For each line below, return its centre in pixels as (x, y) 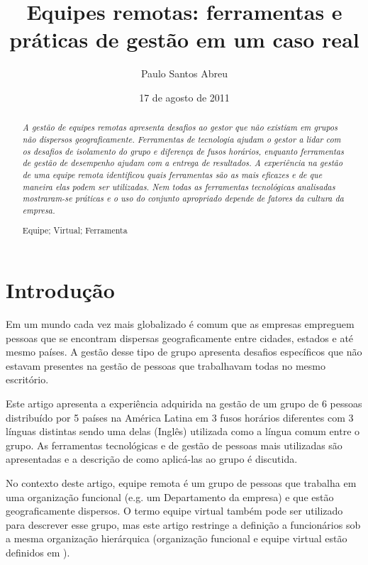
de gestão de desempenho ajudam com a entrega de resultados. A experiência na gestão (183, 163)
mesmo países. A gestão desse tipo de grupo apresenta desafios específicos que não (184, 352)
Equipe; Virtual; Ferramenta (75, 230)
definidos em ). (38, 552)
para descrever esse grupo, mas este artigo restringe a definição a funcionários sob (183, 524)
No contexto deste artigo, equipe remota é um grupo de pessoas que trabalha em (181, 482)
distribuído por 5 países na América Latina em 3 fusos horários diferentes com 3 (180, 417)
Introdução (60, 290)
